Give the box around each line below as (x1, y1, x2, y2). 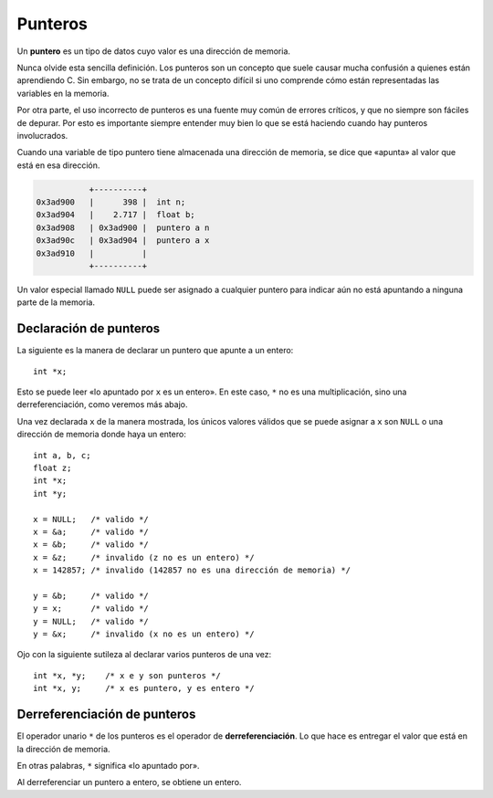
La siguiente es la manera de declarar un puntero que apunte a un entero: (16, 345, 294, 356)
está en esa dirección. (16, 160, 100, 171)
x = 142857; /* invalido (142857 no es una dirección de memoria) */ (33, 565, 351, 575)
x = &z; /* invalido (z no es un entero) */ (33, 552, 255, 562)
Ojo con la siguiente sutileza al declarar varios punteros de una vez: (16, 649, 272, 660)
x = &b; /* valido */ (33, 540, 150, 550)
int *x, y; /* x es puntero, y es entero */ (33, 683, 255, 694)
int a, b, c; (33, 450, 91, 460)
